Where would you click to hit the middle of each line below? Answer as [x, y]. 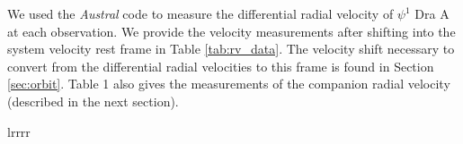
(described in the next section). [93, 101]
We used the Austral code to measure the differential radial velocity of [200, 13]
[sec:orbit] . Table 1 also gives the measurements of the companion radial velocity [229, 84]
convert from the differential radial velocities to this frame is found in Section [221, 66]
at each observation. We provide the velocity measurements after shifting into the [231, 31]
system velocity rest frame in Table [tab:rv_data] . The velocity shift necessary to [231, 49]
